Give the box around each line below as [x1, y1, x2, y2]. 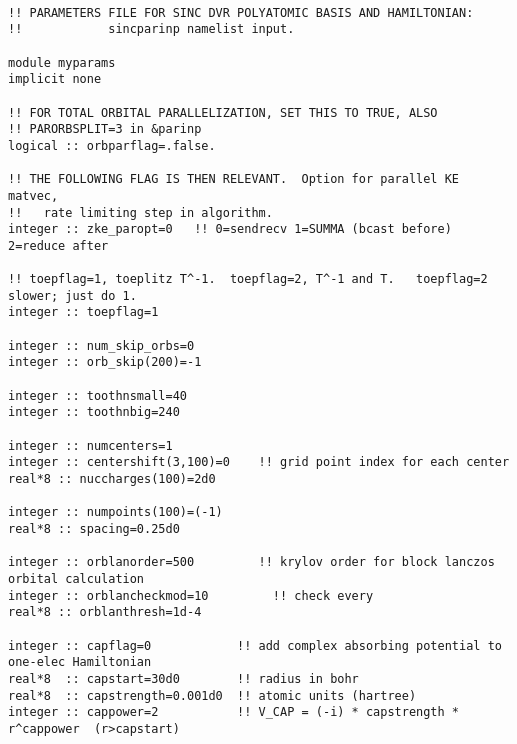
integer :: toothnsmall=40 [8, 388, 187, 403]
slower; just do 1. [8, 288, 137, 303]
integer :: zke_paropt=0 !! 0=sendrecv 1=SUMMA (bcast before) [8, 222, 452, 237]
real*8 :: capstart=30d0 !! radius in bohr [8, 671, 359, 686]
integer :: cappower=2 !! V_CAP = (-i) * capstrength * [8, 705, 460, 720]
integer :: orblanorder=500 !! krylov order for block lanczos [8, 555, 495, 570]
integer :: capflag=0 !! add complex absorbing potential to [8, 638, 502, 653]
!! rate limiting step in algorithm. [8, 205, 273, 220]
